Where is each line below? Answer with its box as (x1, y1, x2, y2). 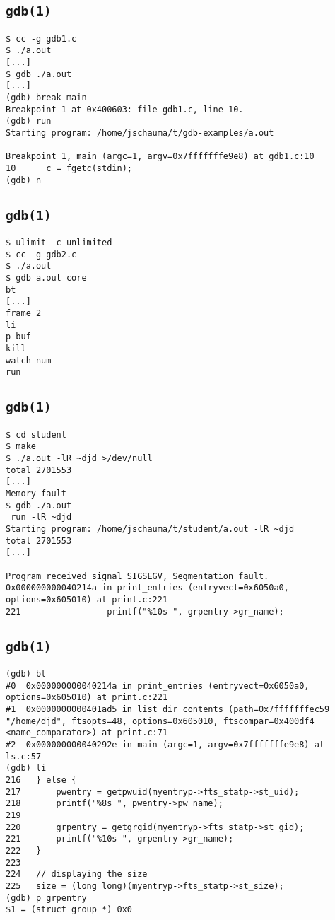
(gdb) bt (6, 669, 47, 680)
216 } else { (6, 774, 77, 785)
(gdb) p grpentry (6, 892, 87, 903)
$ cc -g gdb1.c (6, 33, 77, 44)
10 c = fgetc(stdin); (6, 163, 132, 173)
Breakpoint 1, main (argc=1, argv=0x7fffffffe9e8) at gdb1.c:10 (6, 151, 315, 162)
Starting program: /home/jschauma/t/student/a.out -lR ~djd (6, 524, 295, 534)
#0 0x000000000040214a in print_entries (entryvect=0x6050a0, (6, 680, 310, 691)
